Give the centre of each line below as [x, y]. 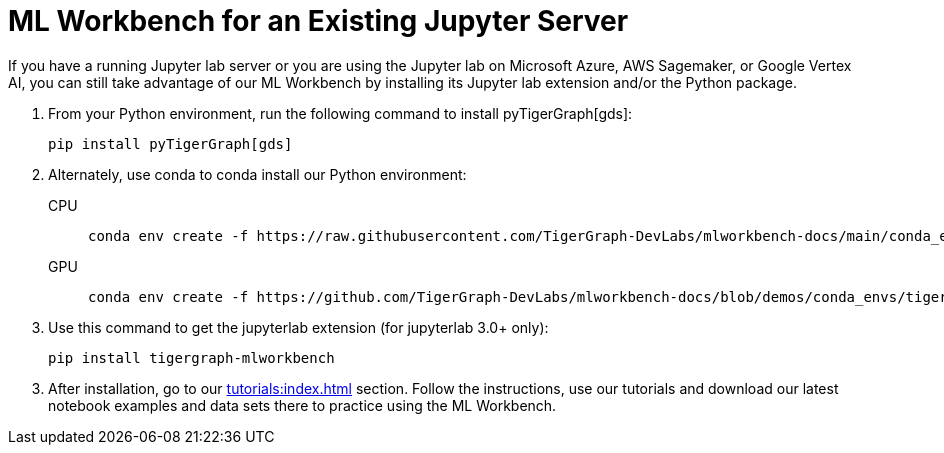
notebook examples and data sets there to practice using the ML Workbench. [302, 405]
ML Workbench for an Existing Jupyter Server [318, 21]
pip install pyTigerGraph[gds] [170, 143]
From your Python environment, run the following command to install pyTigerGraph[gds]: [340, 113]
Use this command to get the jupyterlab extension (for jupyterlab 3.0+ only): [298, 327]
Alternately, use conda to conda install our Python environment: [257, 174]
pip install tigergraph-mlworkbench [191, 357]
